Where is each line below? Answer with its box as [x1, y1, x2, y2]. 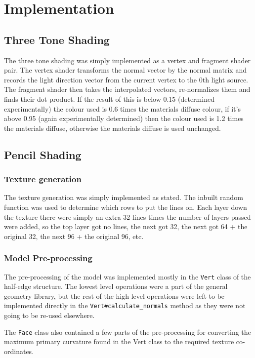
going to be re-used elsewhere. [4, 310, 95, 320]
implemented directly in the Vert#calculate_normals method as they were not [4, 300, 246, 311]
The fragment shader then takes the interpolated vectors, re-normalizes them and [4, 84, 251, 94]
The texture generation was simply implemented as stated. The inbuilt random [4, 192, 243, 202]
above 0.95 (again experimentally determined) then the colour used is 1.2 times [4, 113, 244, 123]
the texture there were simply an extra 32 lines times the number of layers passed [4, 211, 251, 222]
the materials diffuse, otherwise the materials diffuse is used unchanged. [4, 122, 221, 133]
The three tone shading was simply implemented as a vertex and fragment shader [4, 55, 251, 65]
